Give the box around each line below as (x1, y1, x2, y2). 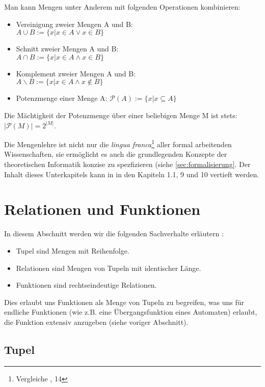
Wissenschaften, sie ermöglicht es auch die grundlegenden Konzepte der (4, 149, 227, 159)
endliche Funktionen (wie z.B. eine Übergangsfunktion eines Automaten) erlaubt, (4, 307, 257, 317)
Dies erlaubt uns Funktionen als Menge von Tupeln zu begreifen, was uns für (4, 296, 245, 307)
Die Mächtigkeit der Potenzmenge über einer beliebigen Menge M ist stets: (4, 109, 237, 120)
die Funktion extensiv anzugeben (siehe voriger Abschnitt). (4, 316, 189, 327)
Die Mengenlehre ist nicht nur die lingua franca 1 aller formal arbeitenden (4, 137, 232, 149)
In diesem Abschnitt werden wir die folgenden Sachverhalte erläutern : (4, 228, 224, 239)
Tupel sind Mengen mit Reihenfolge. (16, 245, 129, 256)
